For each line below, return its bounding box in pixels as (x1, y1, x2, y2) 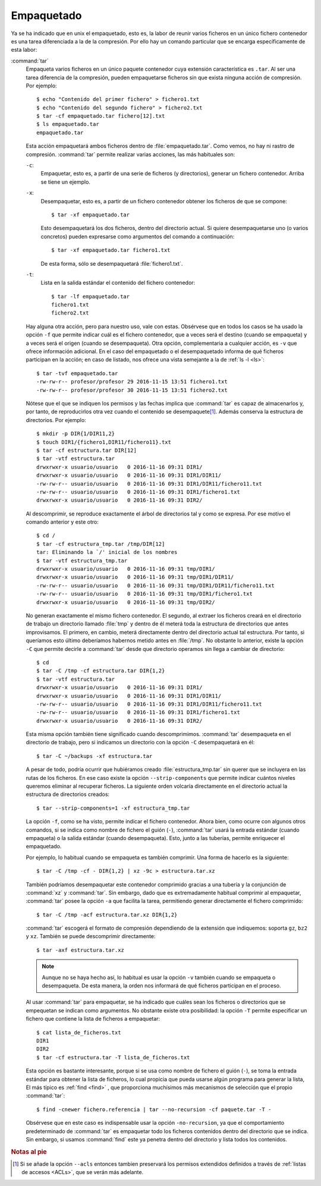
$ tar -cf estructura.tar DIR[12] (36, 446, 137, 454)
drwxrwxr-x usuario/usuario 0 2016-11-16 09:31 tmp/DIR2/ (36, 599, 215, 606)
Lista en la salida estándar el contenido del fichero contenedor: (40, 279, 196, 287)
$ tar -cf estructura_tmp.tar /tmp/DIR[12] (36, 540, 165, 547)
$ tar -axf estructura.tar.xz (36, 946, 125, 954)
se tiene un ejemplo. (40, 178, 90, 185)
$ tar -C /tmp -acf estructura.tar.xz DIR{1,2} (36, 911, 178, 918)
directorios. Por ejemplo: (26, 416, 86, 423)
